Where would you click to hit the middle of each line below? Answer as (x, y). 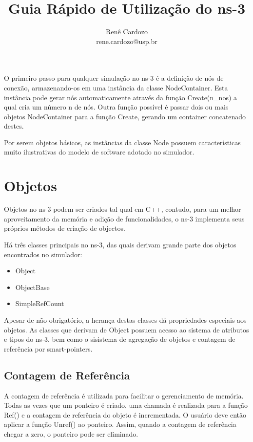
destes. (14, 126)
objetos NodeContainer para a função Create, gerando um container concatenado (125, 116)
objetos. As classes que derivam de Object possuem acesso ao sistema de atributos (126, 329)
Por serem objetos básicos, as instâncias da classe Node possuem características (122, 142)
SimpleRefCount (40, 303)
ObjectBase (32, 287)
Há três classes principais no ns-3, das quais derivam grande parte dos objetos (120, 244)
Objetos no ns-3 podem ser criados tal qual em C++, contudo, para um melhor (123, 209)
